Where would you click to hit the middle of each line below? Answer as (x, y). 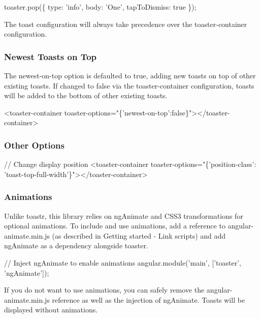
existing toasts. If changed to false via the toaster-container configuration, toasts (129, 85)
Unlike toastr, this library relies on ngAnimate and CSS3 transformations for (124, 215)
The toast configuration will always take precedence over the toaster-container (126, 24)
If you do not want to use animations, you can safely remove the (104, 290)
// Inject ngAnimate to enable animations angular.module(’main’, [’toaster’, (123, 262)
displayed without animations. (51, 310)
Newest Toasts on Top (51, 56)
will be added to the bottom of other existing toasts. (86, 95)
